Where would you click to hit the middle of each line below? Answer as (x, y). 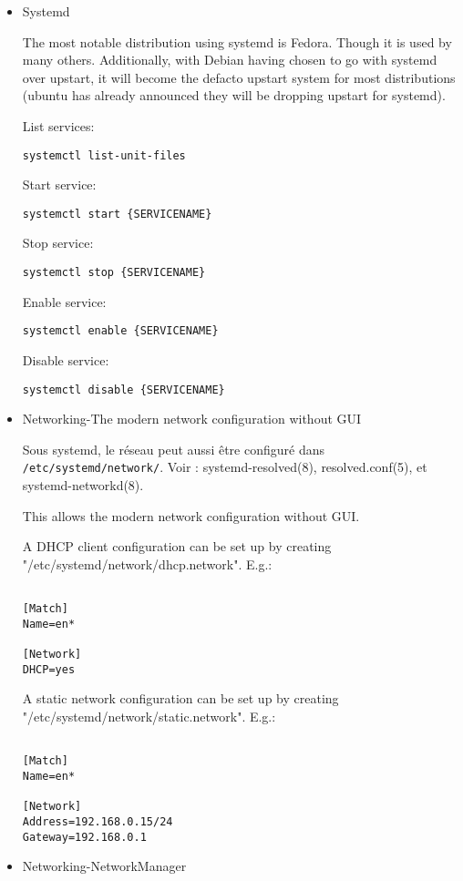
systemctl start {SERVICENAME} (117, 214)
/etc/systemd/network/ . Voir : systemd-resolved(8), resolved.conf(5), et (225, 467)
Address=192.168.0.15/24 (98, 821)
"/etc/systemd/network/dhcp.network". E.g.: (147, 563)
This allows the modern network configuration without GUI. (191, 515)
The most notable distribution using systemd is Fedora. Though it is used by (237, 41)
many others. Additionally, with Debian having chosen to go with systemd (230, 60)
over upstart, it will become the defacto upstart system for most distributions (239, 77)
